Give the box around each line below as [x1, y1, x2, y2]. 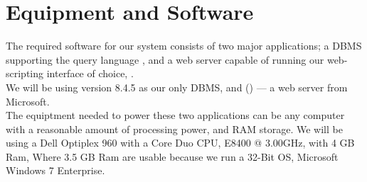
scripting [6, 66, 44, 81]
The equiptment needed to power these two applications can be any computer [6, 108, 345, 123]
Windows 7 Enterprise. [6, 163, 105, 178]
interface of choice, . [46, 66, 134, 81]
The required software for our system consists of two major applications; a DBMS [6, 38, 362, 53]
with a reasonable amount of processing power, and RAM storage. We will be [6, 121, 343, 136]
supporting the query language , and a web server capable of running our [6, 52, 324, 67]
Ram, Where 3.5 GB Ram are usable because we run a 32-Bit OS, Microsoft [6, 149, 339, 164]
